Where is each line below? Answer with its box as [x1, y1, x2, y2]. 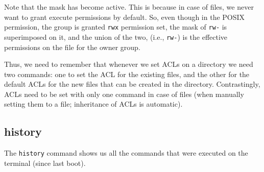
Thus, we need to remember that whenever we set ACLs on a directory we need [4, 59, 253, 69]
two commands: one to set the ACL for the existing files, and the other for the [4, 68, 250, 79]
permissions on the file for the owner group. [4, 41, 140, 52]
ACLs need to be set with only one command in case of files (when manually [4, 88, 244, 99]
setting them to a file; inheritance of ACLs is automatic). [4, 99, 183, 109]
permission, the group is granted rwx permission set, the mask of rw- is [4, 21, 227, 32]
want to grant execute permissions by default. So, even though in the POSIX [4, 11, 245, 22]
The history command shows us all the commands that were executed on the [4, 148, 248, 158]
